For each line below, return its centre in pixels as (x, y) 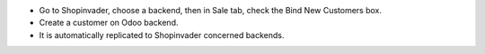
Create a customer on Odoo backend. (109, 23)
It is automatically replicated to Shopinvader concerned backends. (162, 35)
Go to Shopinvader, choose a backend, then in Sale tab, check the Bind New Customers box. (210, 10)
